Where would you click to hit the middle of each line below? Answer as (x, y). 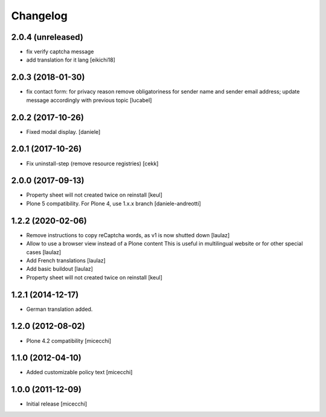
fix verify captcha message (60, 52)
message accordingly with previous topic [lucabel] (89, 100)
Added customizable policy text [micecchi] (79, 372)
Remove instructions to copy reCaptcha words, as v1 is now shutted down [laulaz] (128, 235)
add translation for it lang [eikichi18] (71, 60)
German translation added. (59, 309)
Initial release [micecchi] (57, 404)
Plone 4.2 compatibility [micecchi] (69, 340)
